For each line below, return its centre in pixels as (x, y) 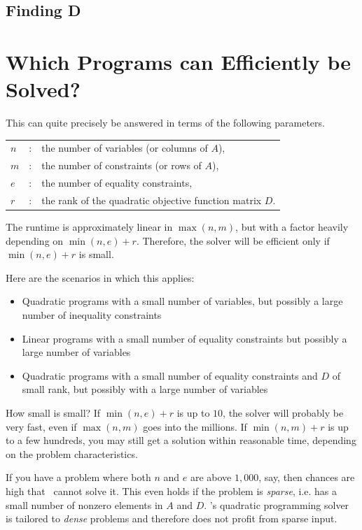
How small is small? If (53, 413)
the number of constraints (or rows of (121, 165)
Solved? (43, 89)
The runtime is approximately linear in (89, 227)
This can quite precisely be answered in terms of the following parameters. (165, 123)
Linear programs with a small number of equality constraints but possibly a (185, 338)
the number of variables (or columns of (125, 148)
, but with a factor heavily (292, 227)
